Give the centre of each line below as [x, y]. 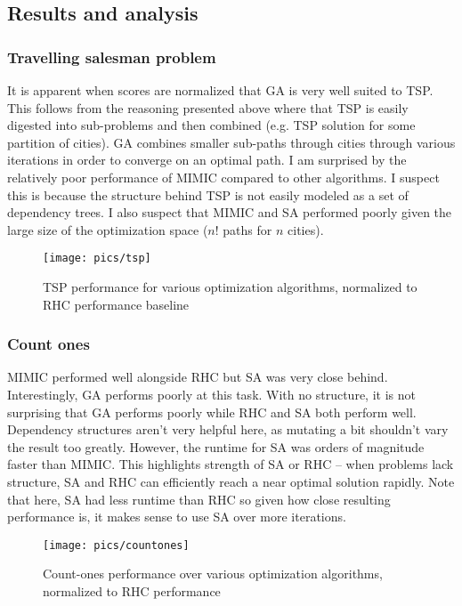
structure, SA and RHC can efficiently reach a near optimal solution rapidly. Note [231, 481]
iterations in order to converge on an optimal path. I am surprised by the [207, 160]
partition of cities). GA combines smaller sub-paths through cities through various [231, 142]
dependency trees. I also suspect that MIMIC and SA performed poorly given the [230, 212]
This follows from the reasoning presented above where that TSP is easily [208, 107]
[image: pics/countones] [116, 545]
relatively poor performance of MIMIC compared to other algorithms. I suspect [223, 177]
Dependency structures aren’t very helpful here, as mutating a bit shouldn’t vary [228, 429]
